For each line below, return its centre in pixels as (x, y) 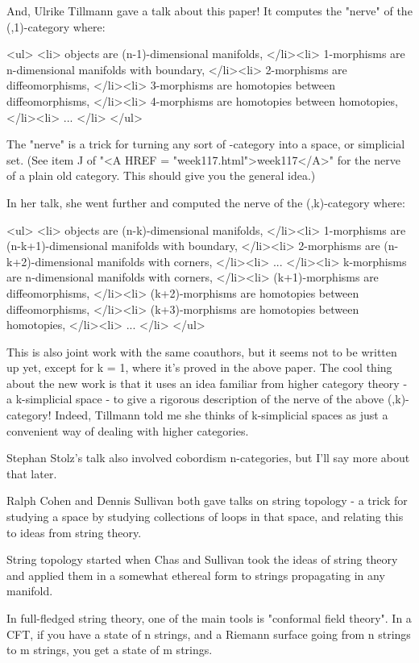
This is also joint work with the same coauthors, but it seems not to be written (202, 351)
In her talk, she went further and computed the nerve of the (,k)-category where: (206, 202)
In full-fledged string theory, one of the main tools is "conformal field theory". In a (209, 618)
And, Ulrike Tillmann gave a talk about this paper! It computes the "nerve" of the (209, 10)
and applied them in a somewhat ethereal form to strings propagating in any (196, 575)
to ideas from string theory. (74, 532)
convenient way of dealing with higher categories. (128, 430)
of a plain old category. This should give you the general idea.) (161, 175)
